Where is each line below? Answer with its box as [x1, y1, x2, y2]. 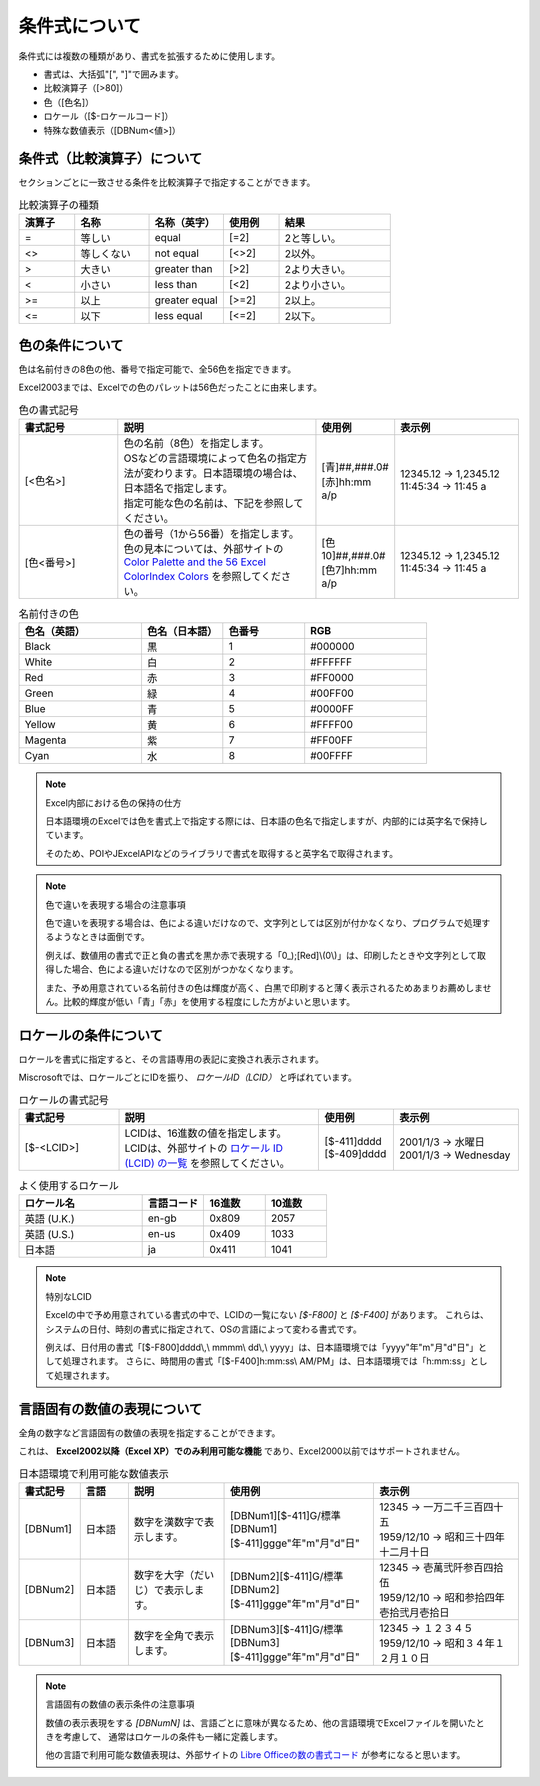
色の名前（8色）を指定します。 [123, 436, 270, 450]
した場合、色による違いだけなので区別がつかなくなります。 [53, 963, 299, 975]
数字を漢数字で [133, 1515, 205, 1529]
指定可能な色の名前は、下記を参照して [123, 496, 304, 510]
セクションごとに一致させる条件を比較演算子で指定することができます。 [18, 176, 316, 189]
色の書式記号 [18, 403, 80, 417]
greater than [154, 262, 213, 276]
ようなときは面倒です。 [53, 931, 150, 943]
